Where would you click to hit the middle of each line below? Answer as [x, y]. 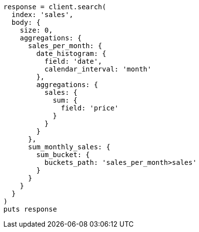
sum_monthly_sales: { [69, 147]
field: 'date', [73, 61]
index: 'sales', [42, 15]
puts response [30, 209]
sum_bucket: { [63, 155]
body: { [26, 22]
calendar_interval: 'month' [98, 69]
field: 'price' [90, 108]
